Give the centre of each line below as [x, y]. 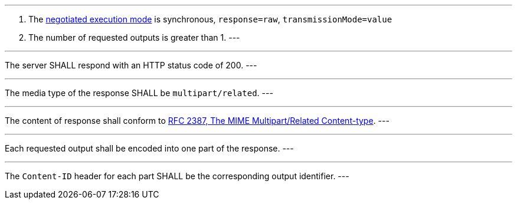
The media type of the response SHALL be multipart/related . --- [139, 93]
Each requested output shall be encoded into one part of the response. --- [149, 148]
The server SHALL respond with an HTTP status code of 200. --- [131, 65]
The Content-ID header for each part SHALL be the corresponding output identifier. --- [177, 176]
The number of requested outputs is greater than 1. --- [134, 37]
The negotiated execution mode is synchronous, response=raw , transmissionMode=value [210, 19]
